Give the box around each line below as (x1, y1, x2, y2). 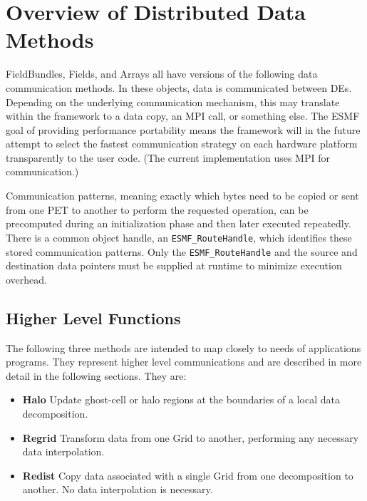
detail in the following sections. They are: (6, 368, 187, 383)
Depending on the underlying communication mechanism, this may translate (6, 94, 340, 109)
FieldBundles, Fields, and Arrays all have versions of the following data (6, 66, 318, 81)
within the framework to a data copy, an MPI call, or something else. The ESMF (6, 108, 360, 123)
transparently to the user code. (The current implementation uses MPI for (6, 150, 330, 165)
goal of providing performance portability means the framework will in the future (6, 122, 361, 137)
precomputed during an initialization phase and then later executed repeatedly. (6, 216, 351, 231)
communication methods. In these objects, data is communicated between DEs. (6, 80, 352, 95)
